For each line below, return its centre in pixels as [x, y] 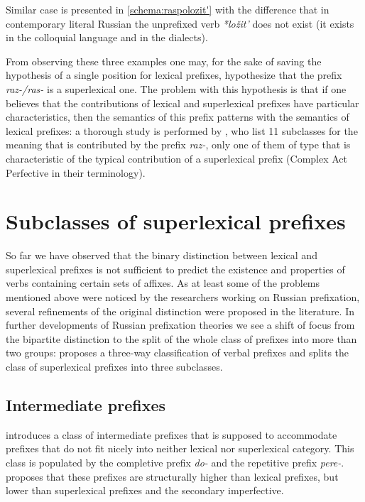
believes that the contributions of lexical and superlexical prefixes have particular [182, 103]
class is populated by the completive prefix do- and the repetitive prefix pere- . [175, 462]
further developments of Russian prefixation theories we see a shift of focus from [180, 325]
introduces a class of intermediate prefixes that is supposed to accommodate [171, 434]
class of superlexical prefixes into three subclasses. [114, 366]
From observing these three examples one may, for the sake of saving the [164, 61]
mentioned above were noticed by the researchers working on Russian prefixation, [183, 297]
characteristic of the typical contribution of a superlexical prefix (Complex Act [177, 158]
